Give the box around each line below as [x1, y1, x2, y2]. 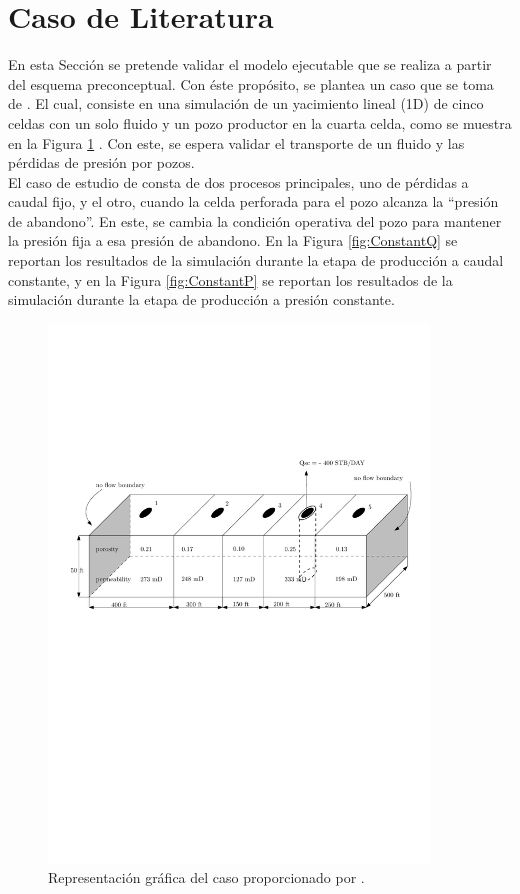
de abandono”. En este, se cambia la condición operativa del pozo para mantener [8, 210, 502, 231]
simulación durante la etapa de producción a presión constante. [8, 289, 395, 310]
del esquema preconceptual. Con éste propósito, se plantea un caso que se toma [8, 73, 494, 94]
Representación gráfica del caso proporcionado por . [48, 867, 365, 888]
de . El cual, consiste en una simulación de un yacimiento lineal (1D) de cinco [8, 93, 484, 114]
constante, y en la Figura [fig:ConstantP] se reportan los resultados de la [8, 269, 453, 290]
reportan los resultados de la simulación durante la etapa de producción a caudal [8, 250, 504, 271]
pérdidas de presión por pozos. [8, 152, 195, 173]
